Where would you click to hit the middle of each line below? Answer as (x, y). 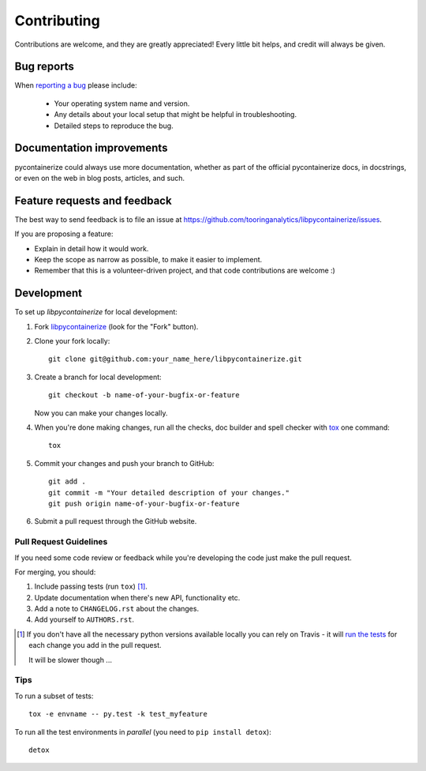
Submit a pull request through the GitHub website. (116, 521)
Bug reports (45, 67)
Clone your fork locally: (72, 341)
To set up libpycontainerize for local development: (96, 312)
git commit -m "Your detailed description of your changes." (169, 493)
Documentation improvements (91, 148)
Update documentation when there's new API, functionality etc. (137, 597)
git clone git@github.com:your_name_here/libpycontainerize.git (176, 359)
